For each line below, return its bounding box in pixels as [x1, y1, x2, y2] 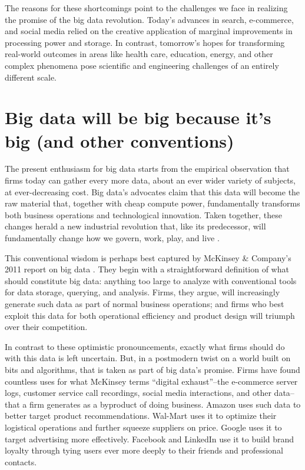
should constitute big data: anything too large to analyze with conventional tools [5, 274, 297, 286]
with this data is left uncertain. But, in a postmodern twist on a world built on [5, 352, 291, 364]
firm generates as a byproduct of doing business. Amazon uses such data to [29, 398, 301, 410]
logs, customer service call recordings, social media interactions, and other [5, 386, 271, 399]
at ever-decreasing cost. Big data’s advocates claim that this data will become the [5, 185, 300, 198]
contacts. [5, 455, 37, 468]
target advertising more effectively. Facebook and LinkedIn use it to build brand [5, 432, 294, 445]
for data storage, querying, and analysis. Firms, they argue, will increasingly [5, 286, 280, 298]
